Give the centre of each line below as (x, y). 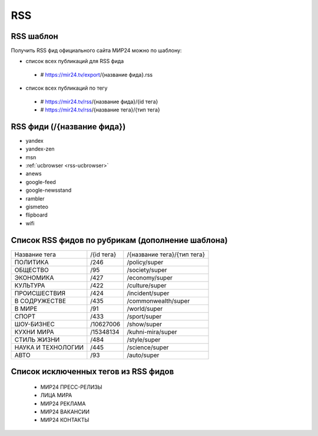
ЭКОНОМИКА (34, 277)
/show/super (144, 324)
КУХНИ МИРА (34, 332)
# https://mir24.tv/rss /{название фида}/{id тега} (99, 101)
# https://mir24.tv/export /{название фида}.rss (97, 74)
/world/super (145, 309)
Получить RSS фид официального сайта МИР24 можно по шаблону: (96, 51)
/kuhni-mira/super (152, 332)
